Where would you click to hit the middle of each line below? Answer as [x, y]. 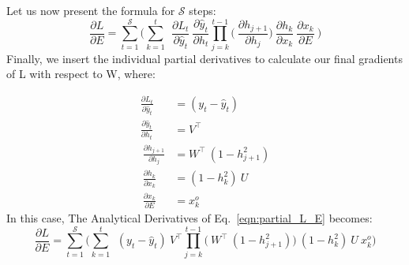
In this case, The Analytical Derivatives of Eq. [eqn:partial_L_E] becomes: [189, 218]
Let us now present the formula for [91, 10]
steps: [203, 10]
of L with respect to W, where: [81, 74]
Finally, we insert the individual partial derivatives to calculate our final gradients [204, 58]
